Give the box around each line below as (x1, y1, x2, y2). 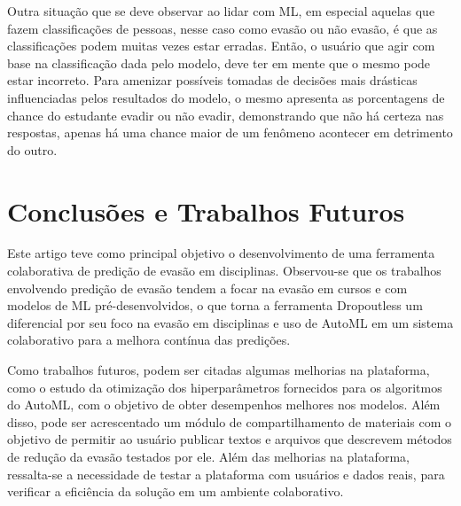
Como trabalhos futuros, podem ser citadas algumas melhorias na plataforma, (7, 361, 430, 379)
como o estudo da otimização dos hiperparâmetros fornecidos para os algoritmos (7, 378, 442, 396)
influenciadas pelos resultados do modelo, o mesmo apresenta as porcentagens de (7, 88, 445, 106)
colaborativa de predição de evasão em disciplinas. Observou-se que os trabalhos (7, 261, 441, 280)
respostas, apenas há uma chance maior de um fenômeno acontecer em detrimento (7, 123, 453, 142)
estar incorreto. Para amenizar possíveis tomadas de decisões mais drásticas (7, 71, 418, 90)
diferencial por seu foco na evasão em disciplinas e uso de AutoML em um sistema (7, 313, 454, 331)
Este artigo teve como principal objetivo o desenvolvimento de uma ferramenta (7, 244, 435, 262)
